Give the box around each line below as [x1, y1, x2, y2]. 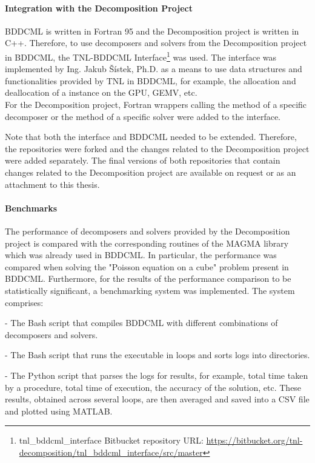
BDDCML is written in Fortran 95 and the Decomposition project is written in [5, 24, 299, 37]
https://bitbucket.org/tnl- [206, 434, 303, 447]
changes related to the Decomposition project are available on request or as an [5, 165, 296, 178]
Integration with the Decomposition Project [5, 1, 193, 14]
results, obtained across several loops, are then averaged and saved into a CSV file [5, 393, 310, 405]
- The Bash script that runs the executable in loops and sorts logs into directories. [5, 348, 310, 361]
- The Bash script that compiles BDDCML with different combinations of [5, 316, 278, 329]
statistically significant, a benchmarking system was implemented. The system [5, 284, 295, 296]
